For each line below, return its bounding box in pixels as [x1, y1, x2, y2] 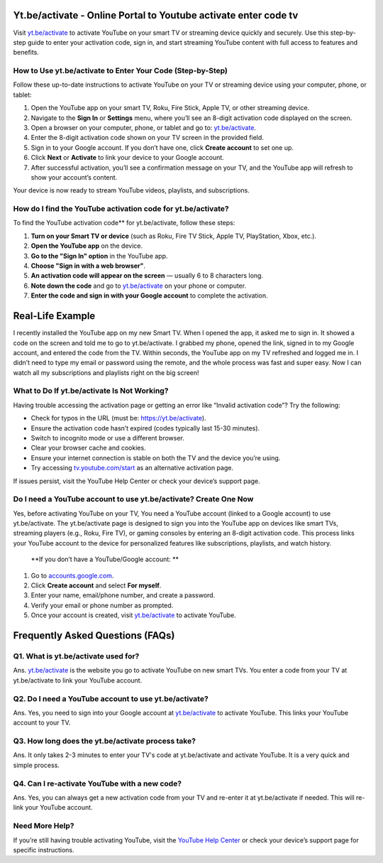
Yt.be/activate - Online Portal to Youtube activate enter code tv [13, 9, 299, 21]
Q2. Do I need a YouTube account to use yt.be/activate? [13, 693, 209, 703]
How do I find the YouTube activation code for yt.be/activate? [13, 204, 230, 214]
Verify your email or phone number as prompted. [30, 601, 174, 609]
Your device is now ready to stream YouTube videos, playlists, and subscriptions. [13, 186, 250, 195]
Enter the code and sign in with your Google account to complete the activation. [30, 291, 268, 300]
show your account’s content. [30, 173, 118, 181]
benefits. [13, 48, 39, 57]
